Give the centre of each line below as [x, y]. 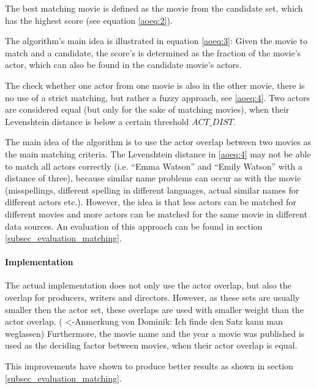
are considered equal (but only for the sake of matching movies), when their [147, 109]
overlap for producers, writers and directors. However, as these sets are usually [152, 297]
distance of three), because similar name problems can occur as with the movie [153, 178]
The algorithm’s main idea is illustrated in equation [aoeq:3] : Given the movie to [156, 41]
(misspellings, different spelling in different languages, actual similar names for [152, 190]
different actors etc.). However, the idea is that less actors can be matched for [151, 202]
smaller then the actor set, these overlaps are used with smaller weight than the [154, 309]
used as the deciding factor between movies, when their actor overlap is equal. [151, 345]
